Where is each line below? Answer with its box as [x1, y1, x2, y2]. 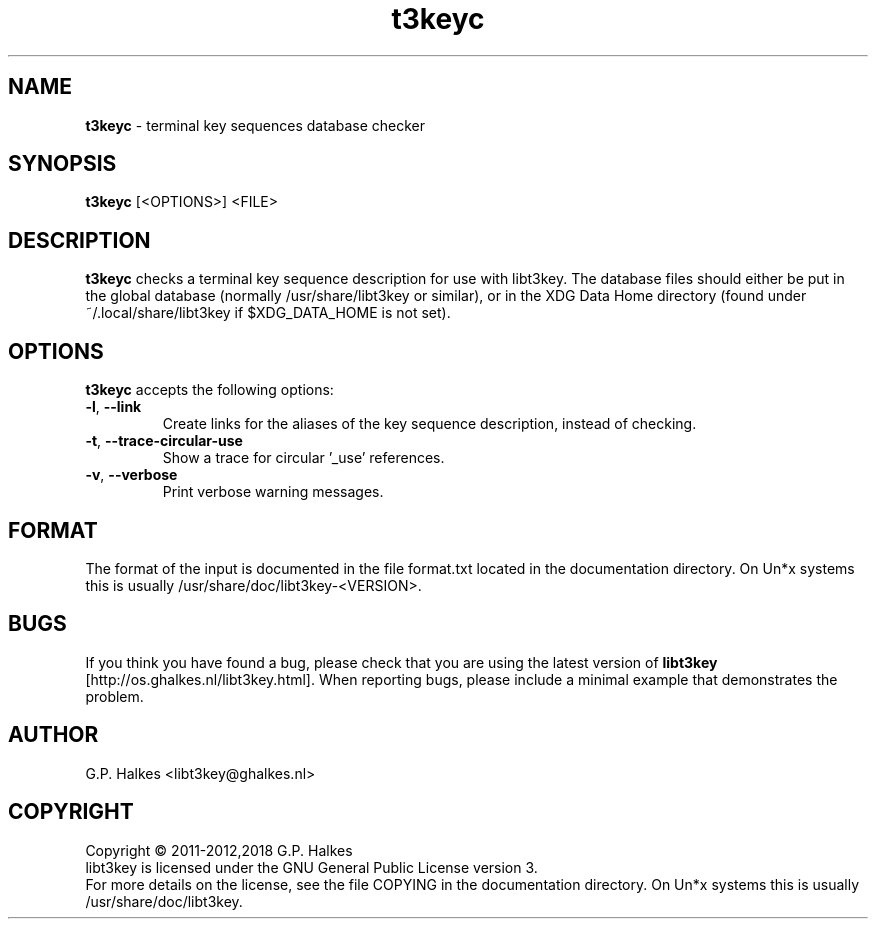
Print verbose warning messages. [162, 483, 384, 501]
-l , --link [85, 398, 142, 416]
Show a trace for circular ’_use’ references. [162, 449, 445, 467]
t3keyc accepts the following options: [85, 381, 334, 399]
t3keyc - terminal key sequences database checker [85, 116, 426, 134]
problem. [85, 687, 144, 705]
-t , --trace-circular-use [85, 432, 243, 450]
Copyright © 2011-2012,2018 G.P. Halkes [85, 841, 353, 859]
